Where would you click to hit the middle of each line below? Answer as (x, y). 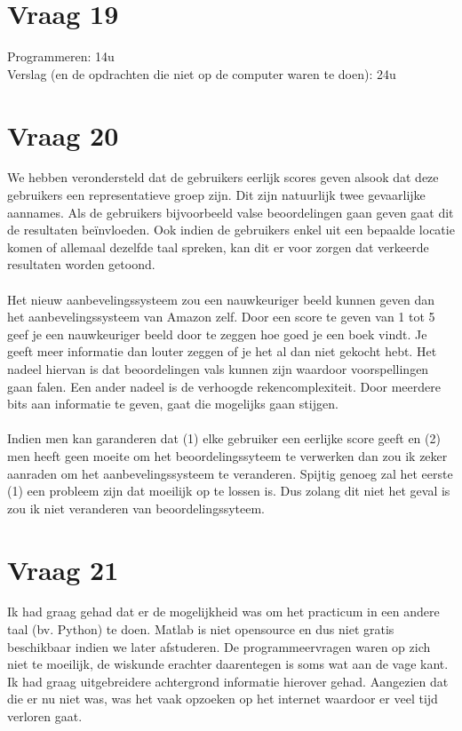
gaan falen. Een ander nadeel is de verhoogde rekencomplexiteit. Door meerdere (224, 386)
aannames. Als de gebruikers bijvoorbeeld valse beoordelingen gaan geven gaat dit (231, 212)
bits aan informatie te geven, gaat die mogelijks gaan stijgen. (173, 404)
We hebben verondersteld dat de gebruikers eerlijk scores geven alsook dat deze (223, 177)
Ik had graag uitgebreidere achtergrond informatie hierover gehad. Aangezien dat (228, 681)
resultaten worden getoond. (81, 264)
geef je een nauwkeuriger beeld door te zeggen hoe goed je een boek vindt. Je (217, 334)
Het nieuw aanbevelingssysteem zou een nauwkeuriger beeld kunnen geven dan (221, 299)
